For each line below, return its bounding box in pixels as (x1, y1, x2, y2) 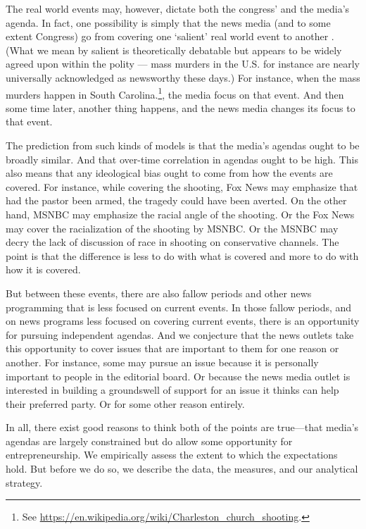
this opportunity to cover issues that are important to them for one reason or (6, 341, 339, 356)
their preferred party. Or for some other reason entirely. (6, 396, 245, 411)
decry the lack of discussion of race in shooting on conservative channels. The (6, 235, 339, 249)
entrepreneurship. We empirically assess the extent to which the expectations (6, 447, 338, 462)
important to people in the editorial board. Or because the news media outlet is (6, 368, 351, 383)
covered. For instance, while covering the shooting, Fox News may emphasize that (6, 179, 358, 194)
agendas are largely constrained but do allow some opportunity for (6, 433, 293, 448)
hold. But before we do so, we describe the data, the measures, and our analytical (6, 461, 358, 476)
